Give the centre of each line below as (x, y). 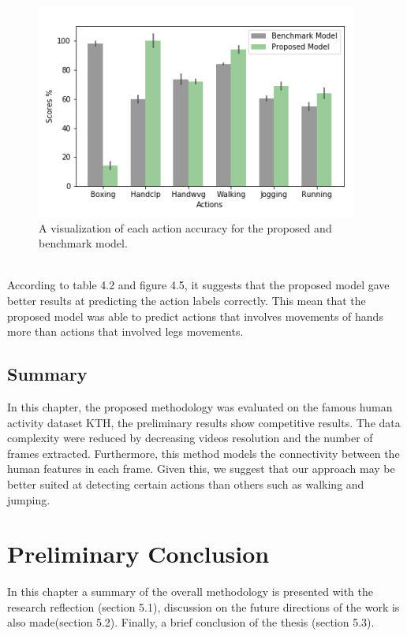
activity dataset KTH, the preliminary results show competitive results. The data (204, 422)
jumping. (29, 499)
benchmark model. (83, 243)
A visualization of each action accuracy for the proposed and (185, 227)
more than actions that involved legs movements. (125, 331)
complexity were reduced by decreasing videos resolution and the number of (190, 438)
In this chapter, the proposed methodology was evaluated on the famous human (200, 406)
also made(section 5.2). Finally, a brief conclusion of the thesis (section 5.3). (191, 622)
